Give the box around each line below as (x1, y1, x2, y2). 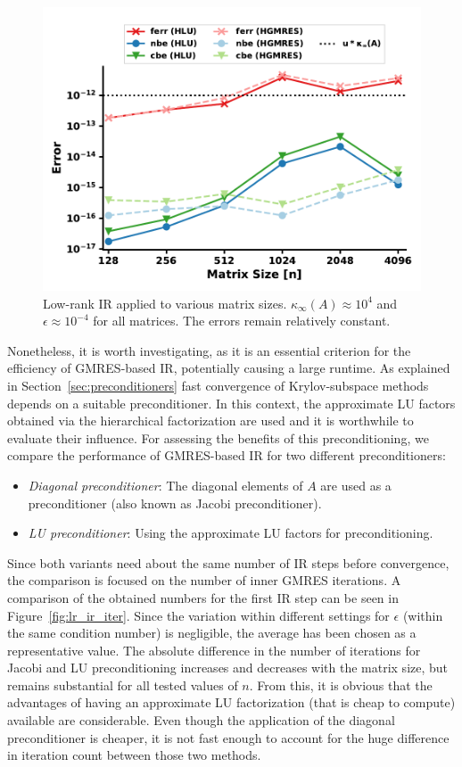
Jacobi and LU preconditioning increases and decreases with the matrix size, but (7, 658, 449, 677)
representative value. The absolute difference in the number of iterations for (7, 640, 421, 659)
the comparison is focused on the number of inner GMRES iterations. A (7, 571, 401, 590)
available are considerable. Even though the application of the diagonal (7, 711, 395, 730)
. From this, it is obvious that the (249, 675, 433, 694)
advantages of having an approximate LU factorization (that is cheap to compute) (7, 693, 456, 712)
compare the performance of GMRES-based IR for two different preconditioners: (7, 446, 446, 465)
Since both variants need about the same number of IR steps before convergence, (7, 553, 450, 572)
